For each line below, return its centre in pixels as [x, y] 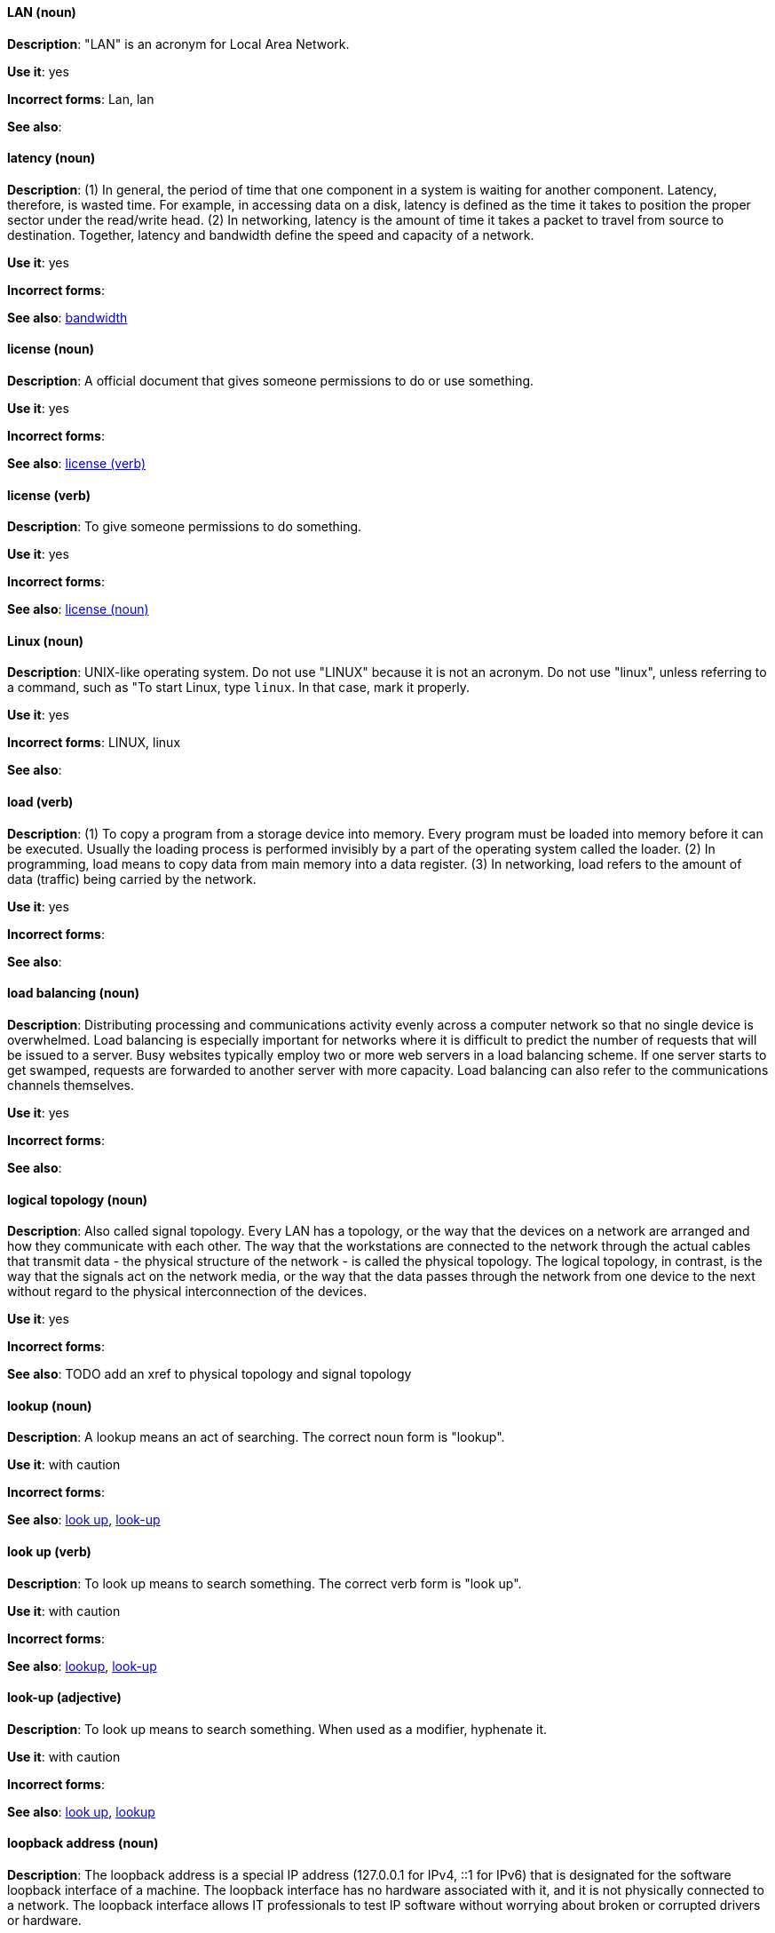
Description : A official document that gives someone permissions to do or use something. [271, 381]
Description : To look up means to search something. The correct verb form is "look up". [265, 1583]
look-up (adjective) [64, 1698]
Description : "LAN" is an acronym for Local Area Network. [178, 44]
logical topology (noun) [78, 1199]
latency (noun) [51, 158]
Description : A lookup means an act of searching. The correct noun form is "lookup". [256, 1437]
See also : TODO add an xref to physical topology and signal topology [210, 1374]
